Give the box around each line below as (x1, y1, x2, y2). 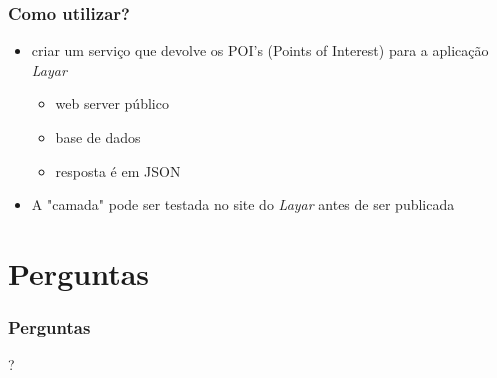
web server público (55, 93, 169, 114)
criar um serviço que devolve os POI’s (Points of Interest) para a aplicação (31, 40, 489, 61)
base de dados (55, 127, 141, 147)
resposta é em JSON (55, 160, 181, 181)
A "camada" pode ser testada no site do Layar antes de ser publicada (31, 194, 455, 215)
